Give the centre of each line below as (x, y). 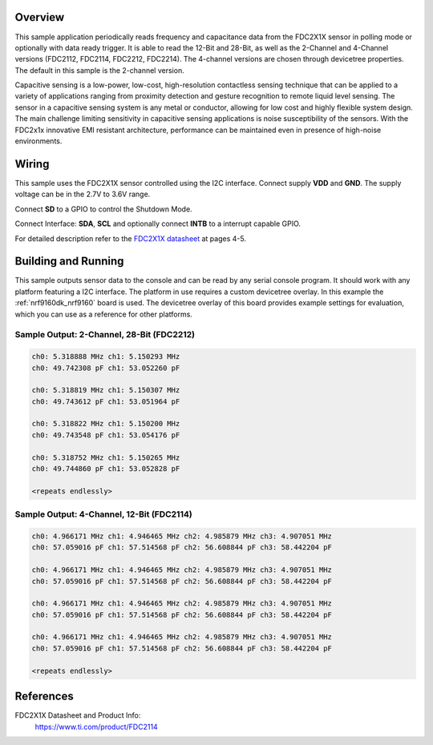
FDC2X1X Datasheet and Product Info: (78, 715)
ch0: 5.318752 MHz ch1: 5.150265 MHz (106, 457)
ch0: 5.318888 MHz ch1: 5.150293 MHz (106, 357)
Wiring (32, 164)
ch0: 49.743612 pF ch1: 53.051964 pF (106, 401)
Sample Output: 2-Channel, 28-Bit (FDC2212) (105, 335)
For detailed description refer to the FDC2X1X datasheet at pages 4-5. (130, 238)
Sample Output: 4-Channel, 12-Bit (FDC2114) (103, 514)
